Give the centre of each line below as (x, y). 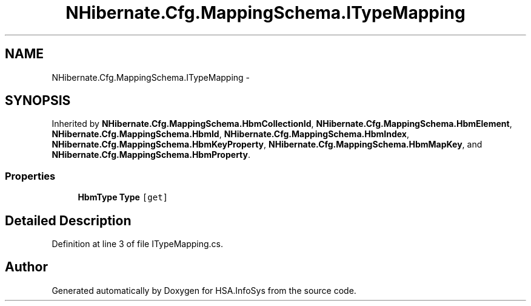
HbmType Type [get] (123, 197)
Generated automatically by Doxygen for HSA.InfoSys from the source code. (204, 290)
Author (26, 267)
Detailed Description (68, 220)
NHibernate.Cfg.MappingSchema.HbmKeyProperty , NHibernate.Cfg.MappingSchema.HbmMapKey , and (267, 144)
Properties (30, 176)
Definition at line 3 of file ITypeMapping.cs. (138, 244)
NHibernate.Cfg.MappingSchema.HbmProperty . (151, 155)
